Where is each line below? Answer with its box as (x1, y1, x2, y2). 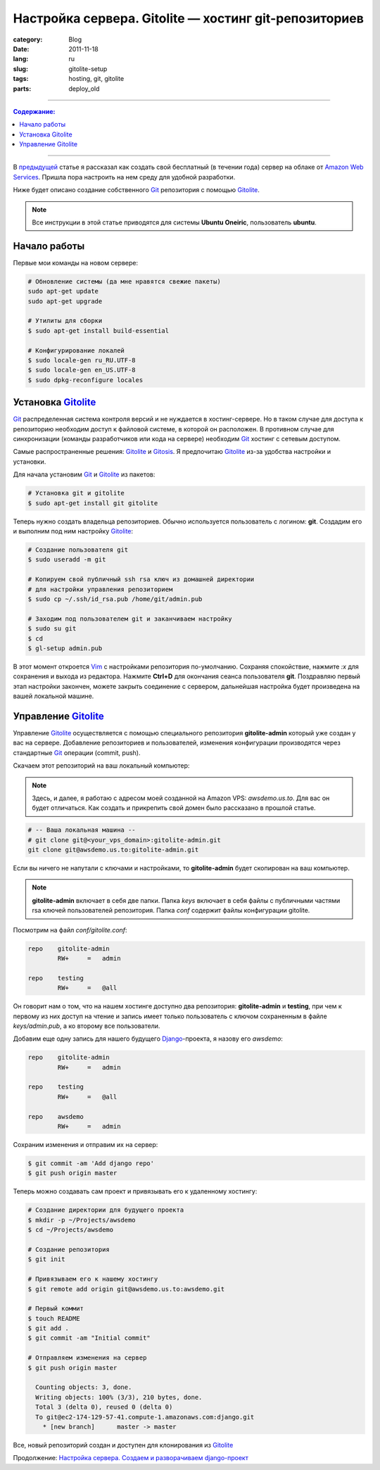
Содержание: (13, 107, 56, 115)
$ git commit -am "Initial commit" (27, 1334, 151, 1342)
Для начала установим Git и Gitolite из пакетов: (13, 470, 156, 479)
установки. (13, 457, 46, 466)
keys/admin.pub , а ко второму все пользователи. (13, 1021, 160, 1030)
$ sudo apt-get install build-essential (27, 327, 169, 334)
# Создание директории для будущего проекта (27, 1206, 184, 1214)
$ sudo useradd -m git (27, 556, 106, 564)
